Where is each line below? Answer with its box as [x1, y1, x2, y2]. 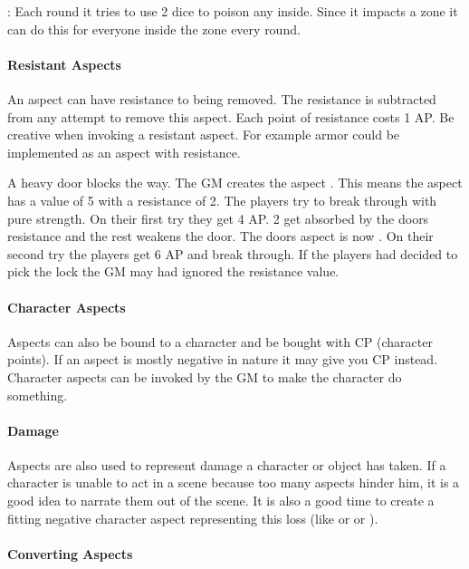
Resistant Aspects [7, 54, 121, 73]
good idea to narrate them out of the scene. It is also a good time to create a [7, 491, 435, 510]
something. [7, 385, 68, 404]
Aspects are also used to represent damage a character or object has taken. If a [7, 455, 446, 474]
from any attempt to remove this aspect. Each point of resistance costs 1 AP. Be [7, 107, 455, 126]
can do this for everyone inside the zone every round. [7, 19, 301, 38]
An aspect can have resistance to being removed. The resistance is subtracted [7, 89, 436, 108]
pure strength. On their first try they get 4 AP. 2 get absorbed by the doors [7, 208, 429, 227]
